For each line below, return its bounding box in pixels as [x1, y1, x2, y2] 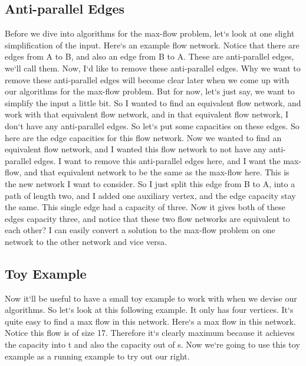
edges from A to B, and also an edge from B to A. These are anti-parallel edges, [5, 50, 294, 63]
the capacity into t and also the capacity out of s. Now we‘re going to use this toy [5, 338, 300, 351]
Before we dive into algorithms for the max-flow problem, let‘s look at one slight [5, 27, 295, 40]
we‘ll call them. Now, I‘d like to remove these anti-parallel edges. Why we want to [5, 61, 301, 74]
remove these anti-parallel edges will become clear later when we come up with [5, 73, 289, 86]
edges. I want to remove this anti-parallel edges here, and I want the [34, 154, 281, 166]
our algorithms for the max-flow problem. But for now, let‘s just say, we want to [5, 85, 295, 97]
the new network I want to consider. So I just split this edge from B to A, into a [5, 177, 295, 189]
